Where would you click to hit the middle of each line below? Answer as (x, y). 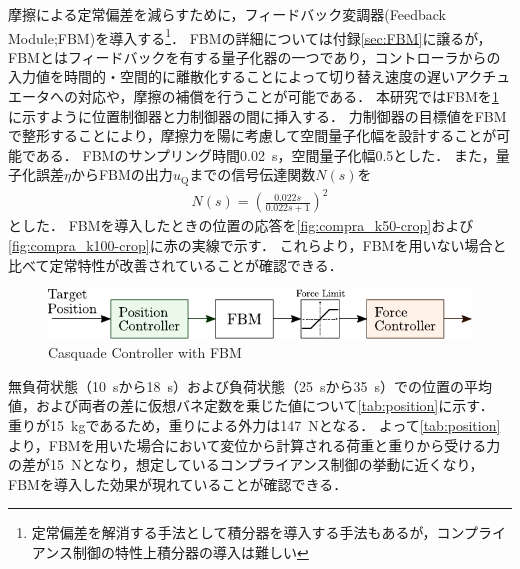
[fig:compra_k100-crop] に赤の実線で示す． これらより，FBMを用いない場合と (257, 244)
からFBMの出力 (121, 174)
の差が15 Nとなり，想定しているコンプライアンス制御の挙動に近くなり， (246, 464)
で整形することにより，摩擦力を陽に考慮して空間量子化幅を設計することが (252, 135)
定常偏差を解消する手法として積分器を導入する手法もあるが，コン (248, 532)
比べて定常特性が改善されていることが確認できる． (175, 264)
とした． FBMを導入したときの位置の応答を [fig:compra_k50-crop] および (241, 225)
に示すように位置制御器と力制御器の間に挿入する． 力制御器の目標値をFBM (257, 115)
